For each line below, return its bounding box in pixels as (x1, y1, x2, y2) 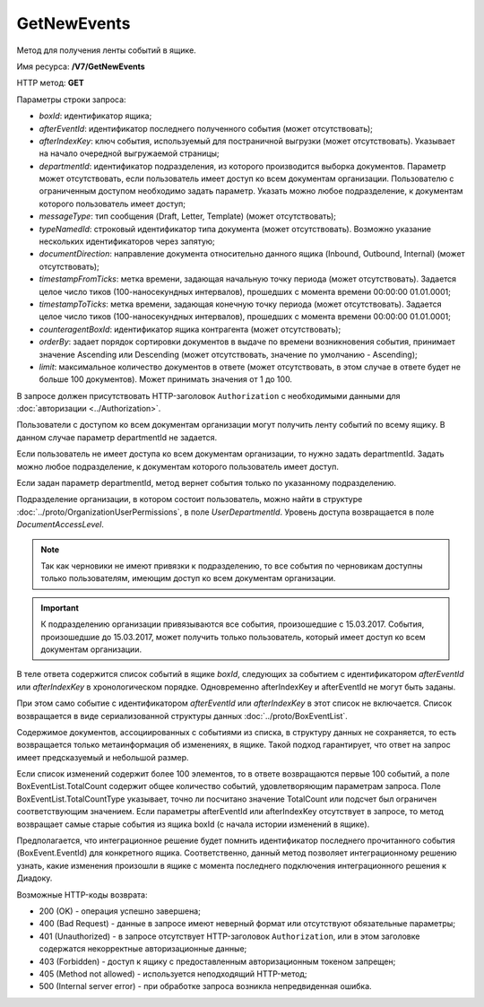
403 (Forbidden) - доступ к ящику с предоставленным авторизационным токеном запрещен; (39, 956, 396, 967)
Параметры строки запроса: (16, 94, 126, 105)
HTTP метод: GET (16, 77, 84, 89)
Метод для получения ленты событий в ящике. (16, 45, 196, 56)
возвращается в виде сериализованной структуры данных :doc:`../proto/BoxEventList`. (16, 710, 349, 721)
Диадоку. (16, 872, 53, 883)
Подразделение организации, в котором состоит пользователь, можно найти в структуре (16, 494, 363, 505)
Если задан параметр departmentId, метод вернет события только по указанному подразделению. (16, 478, 397, 489)
